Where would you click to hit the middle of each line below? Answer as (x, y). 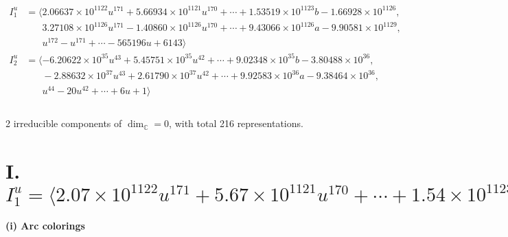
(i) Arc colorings (45, 226)
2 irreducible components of (64, 123)
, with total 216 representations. (236, 123)
